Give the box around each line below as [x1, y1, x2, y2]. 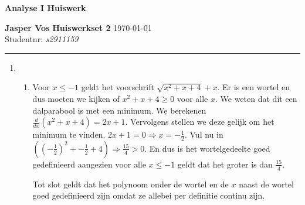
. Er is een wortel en [217, 81, 290, 93]
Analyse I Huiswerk [5, 2, 86, 13]
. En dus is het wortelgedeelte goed [144, 142, 270, 154]
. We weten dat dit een [215, 92, 297, 104]
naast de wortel [239, 177, 294, 190]
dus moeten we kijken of [32, 92, 120, 104]
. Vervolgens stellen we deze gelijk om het [125, 115, 274, 128]
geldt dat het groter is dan [177, 158, 273, 170]
